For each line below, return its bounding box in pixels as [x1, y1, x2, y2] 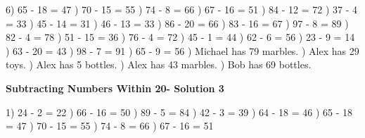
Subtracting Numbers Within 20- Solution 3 [6, 80, 224, 95]
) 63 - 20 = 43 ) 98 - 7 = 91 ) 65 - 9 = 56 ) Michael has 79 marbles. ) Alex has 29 [6, 43, 359, 58]
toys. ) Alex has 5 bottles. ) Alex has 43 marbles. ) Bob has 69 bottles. [6, 57, 312, 72]
